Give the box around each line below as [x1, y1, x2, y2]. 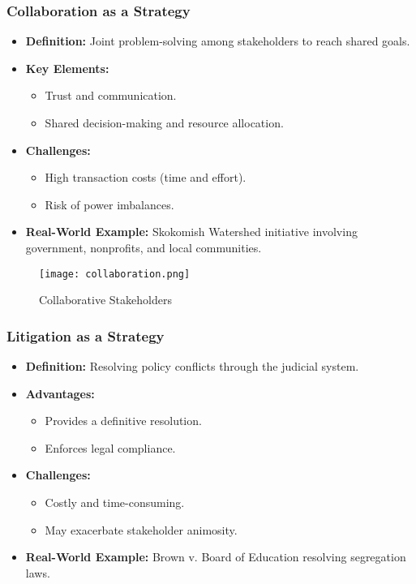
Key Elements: [25, 59, 109, 76]
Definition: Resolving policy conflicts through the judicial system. [25, 358, 359, 375]
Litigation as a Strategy [6, 325, 165, 346]
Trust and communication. [45, 87, 177, 104]
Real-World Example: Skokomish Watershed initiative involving [25, 223, 358, 240]
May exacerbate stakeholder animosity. [45, 521, 238, 538]
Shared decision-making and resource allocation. [45, 114, 284, 131]
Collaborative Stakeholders [39, 291, 172, 308]
